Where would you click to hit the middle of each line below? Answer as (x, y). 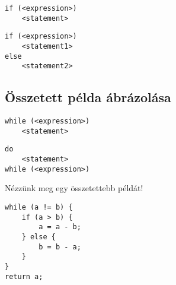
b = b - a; (60, 247)
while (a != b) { (39, 208)
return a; (24, 276)
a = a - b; (60, 227)
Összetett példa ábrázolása (88, 97)
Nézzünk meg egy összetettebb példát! (74, 188)
